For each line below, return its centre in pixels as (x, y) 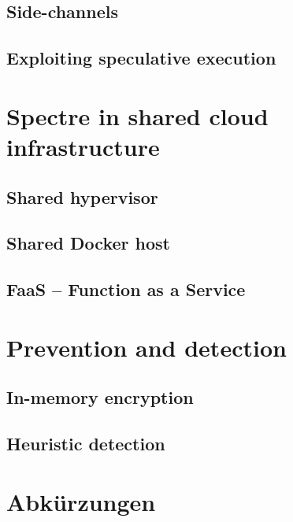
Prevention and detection (146, 347)
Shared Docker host (88, 243)
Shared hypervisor (82, 196)
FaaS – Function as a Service (126, 289)
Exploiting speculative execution (141, 58)
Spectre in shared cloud (137, 115)
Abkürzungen (81, 501)
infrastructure (83, 146)
